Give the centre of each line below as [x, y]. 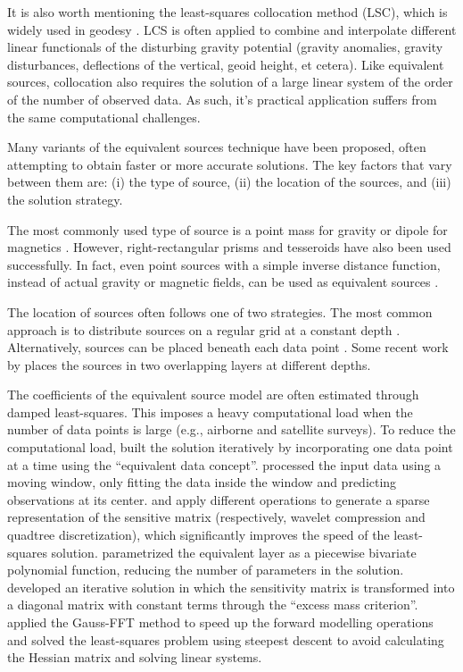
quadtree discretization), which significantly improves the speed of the [198, 535]
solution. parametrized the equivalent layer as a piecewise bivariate [234, 552]
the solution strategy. [65, 199]
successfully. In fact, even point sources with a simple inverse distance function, [224, 264]
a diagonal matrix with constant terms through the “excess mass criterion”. [213, 605]
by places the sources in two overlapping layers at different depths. [189, 364]
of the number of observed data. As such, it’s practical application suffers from [222, 99]
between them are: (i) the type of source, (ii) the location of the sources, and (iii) [229, 182]
